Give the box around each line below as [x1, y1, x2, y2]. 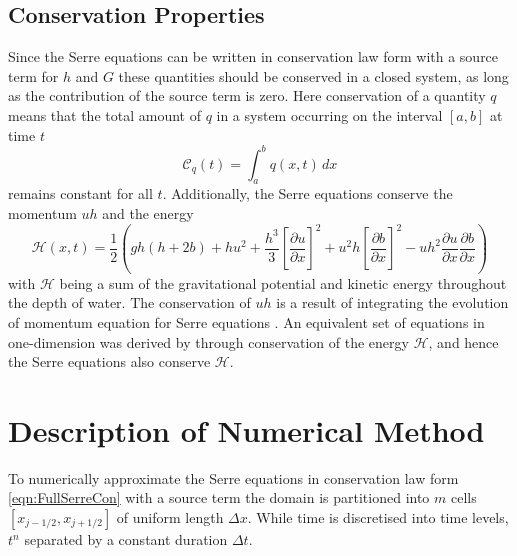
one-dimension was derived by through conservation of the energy [8, 331, 409, 352]
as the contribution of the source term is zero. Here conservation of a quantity [8, 85, 486, 106]
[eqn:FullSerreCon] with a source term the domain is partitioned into [8, 487, 430, 508]
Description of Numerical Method [8, 409, 485, 450]
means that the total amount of [8, 104, 201, 125]
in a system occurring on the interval [216, 104, 443, 125]
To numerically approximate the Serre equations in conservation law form [8, 467, 459, 488]
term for [8, 65, 59, 86]
